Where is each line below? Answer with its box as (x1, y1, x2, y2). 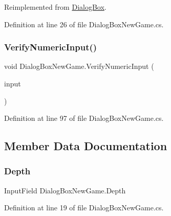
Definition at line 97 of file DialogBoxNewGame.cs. (4, 113, 164, 123)
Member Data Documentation (4, 138, 167, 154)
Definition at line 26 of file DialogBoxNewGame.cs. (4, 19, 164, 29)
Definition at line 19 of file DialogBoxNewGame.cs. (4, 202, 164, 213)
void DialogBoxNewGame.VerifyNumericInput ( (4, 61, 154, 71)
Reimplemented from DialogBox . (4, 2, 106, 12)
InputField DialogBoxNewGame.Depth (4, 185, 126, 195)
